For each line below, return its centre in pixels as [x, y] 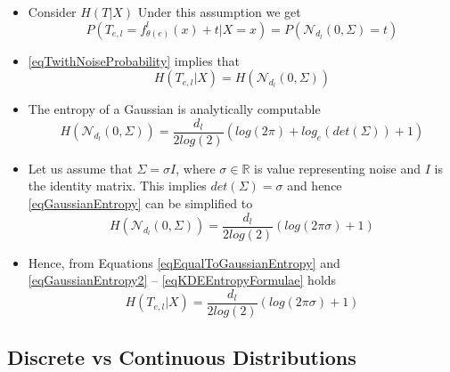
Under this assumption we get [219, 12]
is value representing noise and [337, 168]
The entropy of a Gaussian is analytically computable [174, 109]
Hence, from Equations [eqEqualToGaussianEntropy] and [184, 262]
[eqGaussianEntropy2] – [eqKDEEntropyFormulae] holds [182, 280]
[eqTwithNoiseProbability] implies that [134, 60]
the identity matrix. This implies [117, 186]
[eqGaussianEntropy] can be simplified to [140, 203]
